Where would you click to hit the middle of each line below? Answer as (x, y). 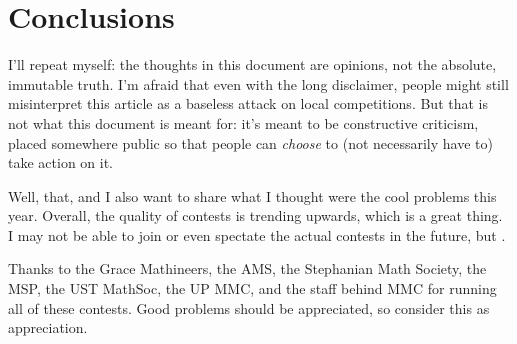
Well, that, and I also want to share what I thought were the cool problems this (252, 195)
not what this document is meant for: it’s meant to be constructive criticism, (243, 122)
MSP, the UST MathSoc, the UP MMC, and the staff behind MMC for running (252, 288)
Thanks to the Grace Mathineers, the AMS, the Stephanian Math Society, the (247, 268)
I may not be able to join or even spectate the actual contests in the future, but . (257, 234)
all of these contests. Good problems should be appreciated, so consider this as (249, 307)
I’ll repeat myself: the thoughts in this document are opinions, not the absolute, (252, 64)
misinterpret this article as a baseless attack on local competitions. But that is (248, 103)
